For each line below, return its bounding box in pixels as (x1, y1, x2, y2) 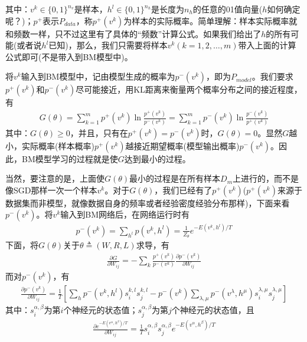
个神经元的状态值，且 (171, 304, 254, 316)
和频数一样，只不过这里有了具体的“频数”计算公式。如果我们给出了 (5, 27, 262, 40)
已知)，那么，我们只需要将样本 (48, 39, 168, 51)
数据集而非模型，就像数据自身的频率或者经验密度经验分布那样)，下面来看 (5, 196, 290, 209)
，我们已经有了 (154, 183, 213, 196)
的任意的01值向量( (192, 3, 263, 15)
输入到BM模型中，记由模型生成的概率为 (21, 70, 175, 83)
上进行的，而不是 (233, 172, 299, 185)
